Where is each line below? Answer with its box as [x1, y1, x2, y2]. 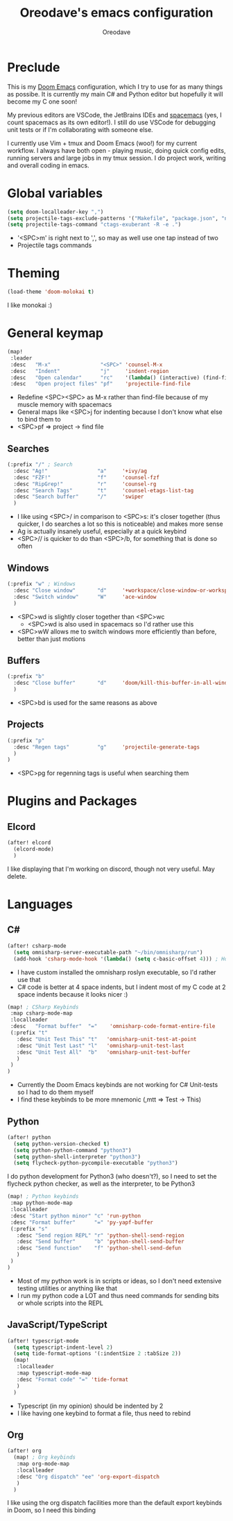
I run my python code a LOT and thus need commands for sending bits [17, 1291, 220, 1299]
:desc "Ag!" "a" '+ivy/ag [13, 467, 148, 474]
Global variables [7, 185, 103, 201]
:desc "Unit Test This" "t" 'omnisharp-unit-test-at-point [16, 1036, 197, 1042]
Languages [7, 897, 73, 913]
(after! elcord [7, 839, 51, 847]
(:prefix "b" [7, 673, 45, 680]
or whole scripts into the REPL [17, 1299, 104, 1307]
